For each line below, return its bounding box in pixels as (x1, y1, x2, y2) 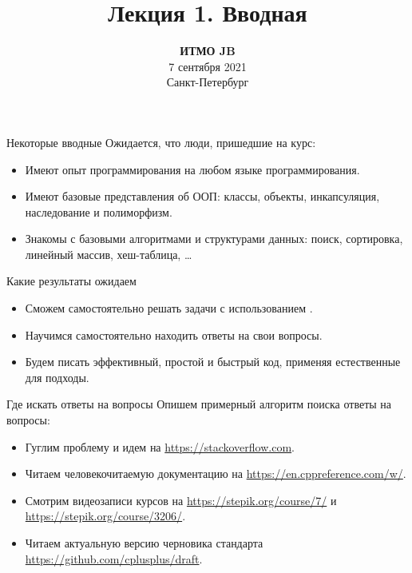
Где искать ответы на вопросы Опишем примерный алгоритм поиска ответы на (6, 396, 392, 412)
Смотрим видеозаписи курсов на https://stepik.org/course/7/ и (25, 491, 337, 508)
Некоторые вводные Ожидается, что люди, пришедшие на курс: (6, 133, 316, 150)
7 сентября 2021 (168, 58, 247, 74)
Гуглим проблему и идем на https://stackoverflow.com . (25, 438, 295, 455)
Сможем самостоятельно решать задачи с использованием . (25, 300, 313, 316)
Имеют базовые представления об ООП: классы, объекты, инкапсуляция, (25, 188, 380, 205)
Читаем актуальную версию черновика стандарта (25, 535, 263, 551)
